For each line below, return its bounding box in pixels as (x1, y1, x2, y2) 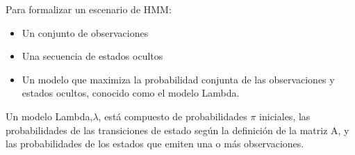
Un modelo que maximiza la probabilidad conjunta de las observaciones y (22, 72, 335, 86)
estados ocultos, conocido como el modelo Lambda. (22, 85, 240, 100)
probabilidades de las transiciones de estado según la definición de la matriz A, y (6, 122, 349, 137)
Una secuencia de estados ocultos (22, 49, 163, 63)
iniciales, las (259, 108, 311, 123)
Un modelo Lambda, (6, 108, 93, 123)
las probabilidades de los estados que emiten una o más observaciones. (6, 136, 304, 151)
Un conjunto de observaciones (22, 25, 149, 40)
